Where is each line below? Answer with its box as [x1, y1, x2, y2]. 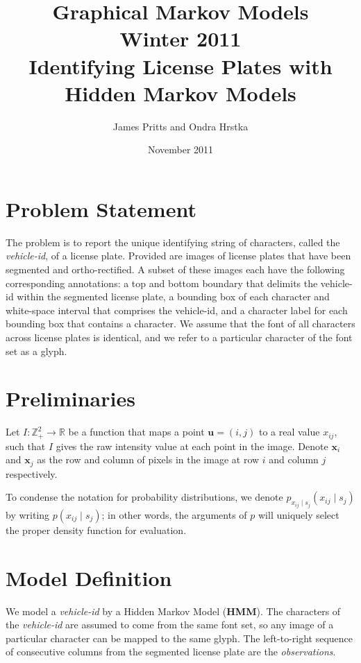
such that [6, 438, 46, 453]
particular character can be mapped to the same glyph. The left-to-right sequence [6, 630, 353, 645]
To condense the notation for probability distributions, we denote [6, 490, 283, 504]
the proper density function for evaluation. [6, 522, 187, 537]
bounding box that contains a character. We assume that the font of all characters [6, 316, 355, 331]
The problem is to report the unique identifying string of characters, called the [6, 234, 340, 249]
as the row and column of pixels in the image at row [37, 452, 260, 467]
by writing [6, 507, 50, 522]
